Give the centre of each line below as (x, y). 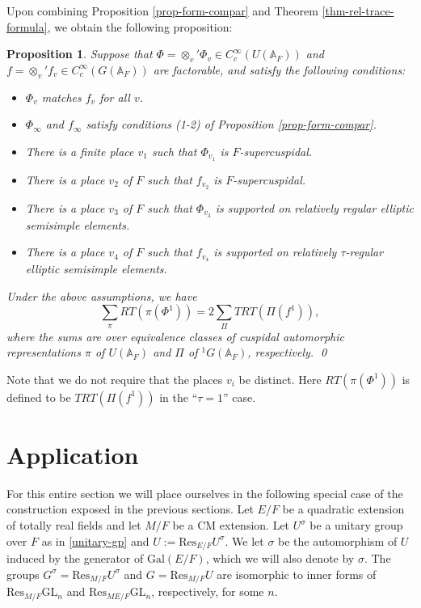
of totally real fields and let (74, 525)
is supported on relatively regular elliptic (314, 207)
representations (44, 352)
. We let (244, 540)
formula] (27, 26)
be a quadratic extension (343, 509)
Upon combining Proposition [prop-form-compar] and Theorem (162, 11)
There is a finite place (80, 151)
